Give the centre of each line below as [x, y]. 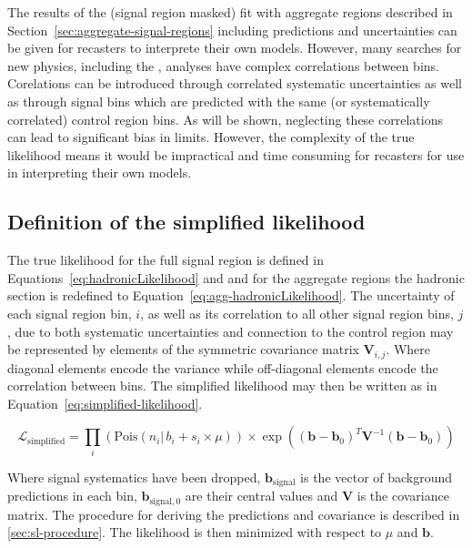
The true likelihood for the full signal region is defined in [166, 260]
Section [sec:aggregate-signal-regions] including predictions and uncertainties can [232, 30]
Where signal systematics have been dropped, [134, 477]
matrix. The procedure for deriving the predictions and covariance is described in [234, 514]
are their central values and [261, 496]
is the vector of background [377, 477]
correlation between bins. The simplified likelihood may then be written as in [222, 386]
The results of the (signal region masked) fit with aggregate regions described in [230, 12]
